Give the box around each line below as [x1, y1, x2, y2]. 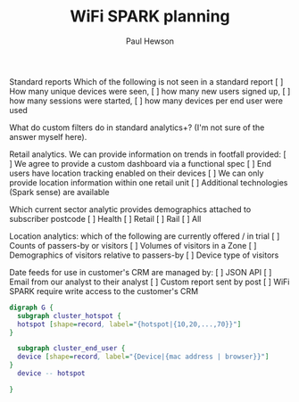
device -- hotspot [17, 369, 87, 378]
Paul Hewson [125, 36, 175, 46]
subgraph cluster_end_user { [17, 344, 126, 353]
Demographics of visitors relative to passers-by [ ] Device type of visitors [9, 250, 279, 260]
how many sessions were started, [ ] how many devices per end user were [9, 95, 284, 106]
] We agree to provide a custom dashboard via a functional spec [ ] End [9, 158, 272, 168]
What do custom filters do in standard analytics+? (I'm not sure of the [9, 122, 265, 133]
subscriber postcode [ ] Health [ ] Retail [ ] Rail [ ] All [9, 213, 202, 224]
